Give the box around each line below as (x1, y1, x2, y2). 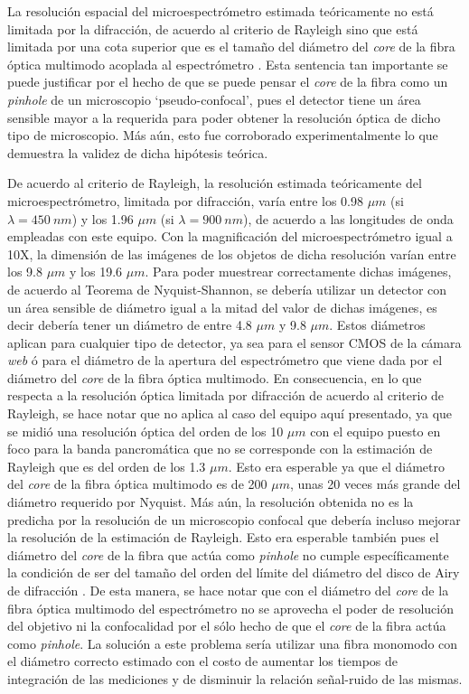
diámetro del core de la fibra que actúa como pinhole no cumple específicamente (7, 545, 449, 564)
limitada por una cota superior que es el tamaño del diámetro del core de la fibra (7, 37, 455, 56)
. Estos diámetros (329, 315, 426, 334)
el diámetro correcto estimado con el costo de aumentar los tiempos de (7, 652, 399, 671)
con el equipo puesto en (310, 421, 441, 440)
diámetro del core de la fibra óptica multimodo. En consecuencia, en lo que (7, 368, 422, 387)
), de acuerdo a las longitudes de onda (242, 209, 454, 228)
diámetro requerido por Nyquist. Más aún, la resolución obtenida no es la (7, 492, 414, 511)
